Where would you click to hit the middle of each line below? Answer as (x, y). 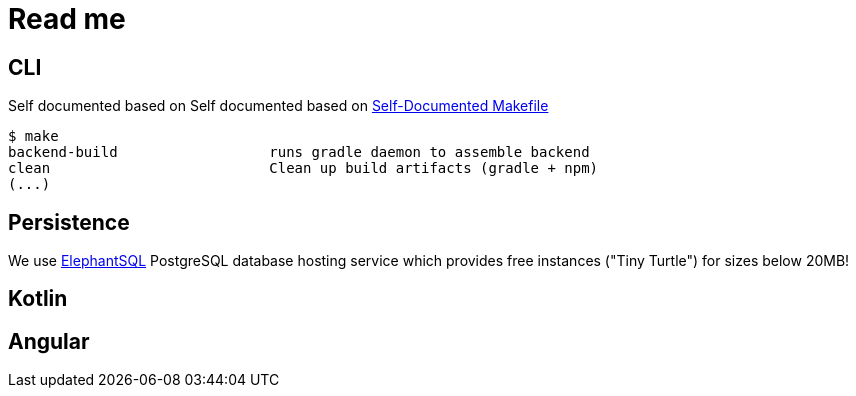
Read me (67, 19)
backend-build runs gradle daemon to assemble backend (299, 152)
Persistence (69, 222)
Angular (49, 341)
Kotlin (38, 299)
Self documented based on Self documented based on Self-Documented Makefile (278, 106)
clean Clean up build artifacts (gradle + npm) (303, 168)
